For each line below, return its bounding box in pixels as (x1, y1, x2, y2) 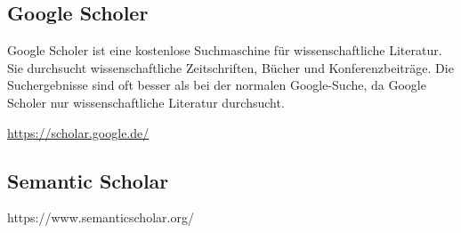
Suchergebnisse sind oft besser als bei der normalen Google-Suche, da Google (7, 76, 426, 94)
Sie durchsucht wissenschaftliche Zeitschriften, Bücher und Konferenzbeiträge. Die (7, 58, 454, 76)
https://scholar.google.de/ (7, 123, 150, 141)
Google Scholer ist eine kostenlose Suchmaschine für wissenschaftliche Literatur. (7, 41, 442, 60)
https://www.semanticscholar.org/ (7, 208, 194, 227)
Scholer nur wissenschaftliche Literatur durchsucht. (7, 92, 285, 111)
